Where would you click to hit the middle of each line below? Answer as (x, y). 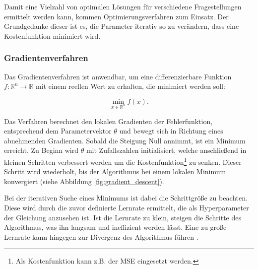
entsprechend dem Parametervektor (58, 131)
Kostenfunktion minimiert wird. (52, 35)
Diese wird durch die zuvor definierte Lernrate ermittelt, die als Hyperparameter (127, 207)
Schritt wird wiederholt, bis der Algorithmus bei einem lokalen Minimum (115, 171)
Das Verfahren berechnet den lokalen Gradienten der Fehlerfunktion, (108, 121)
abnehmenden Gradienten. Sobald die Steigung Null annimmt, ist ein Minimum (125, 140)
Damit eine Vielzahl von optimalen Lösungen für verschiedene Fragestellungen (123, 6)
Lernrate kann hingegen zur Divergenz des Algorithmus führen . (101, 236)
